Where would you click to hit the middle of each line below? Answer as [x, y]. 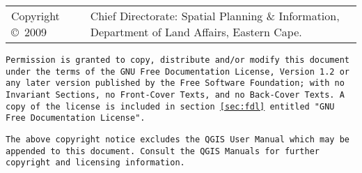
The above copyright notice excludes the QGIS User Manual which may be [178, 139]
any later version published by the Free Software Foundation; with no [175, 83]
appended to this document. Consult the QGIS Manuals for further [163, 151]
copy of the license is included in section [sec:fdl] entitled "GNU [170, 106]
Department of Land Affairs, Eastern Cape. [196, 32]
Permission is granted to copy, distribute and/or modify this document [178, 60]
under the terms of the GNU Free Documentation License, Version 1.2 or [178, 72]
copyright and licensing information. [95, 163]
